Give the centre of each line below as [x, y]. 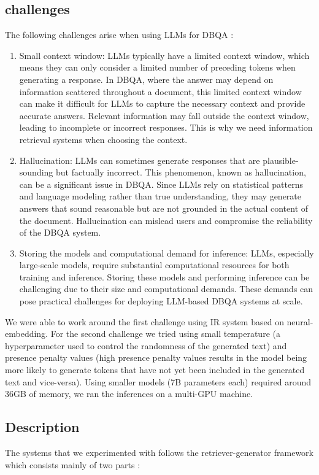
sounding [36, 172]
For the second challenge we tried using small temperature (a [165, 334]
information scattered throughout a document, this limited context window [160, 91]
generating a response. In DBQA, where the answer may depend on [146, 79]
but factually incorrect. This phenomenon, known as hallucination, [181, 172]
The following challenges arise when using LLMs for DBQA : [119, 35]
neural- [300, 321]
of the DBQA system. [60, 232]
